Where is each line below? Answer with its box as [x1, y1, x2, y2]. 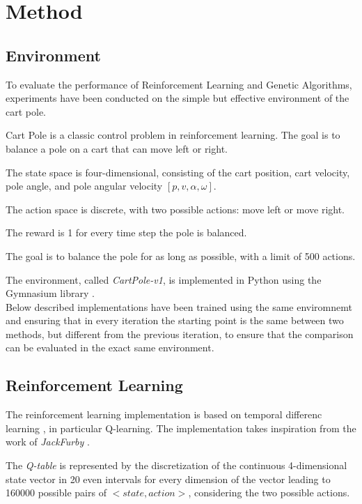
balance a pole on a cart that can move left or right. [6, 141, 228, 155]
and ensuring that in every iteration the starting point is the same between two [6, 313, 344, 328]
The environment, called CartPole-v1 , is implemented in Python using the [6, 272, 322, 287]
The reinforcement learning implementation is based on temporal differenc [6, 407, 322, 422]
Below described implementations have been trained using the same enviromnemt [6, 299, 352, 314]
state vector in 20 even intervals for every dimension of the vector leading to [6, 471, 331, 486]
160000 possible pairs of [6, 485, 107, 500]
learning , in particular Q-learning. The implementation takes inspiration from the [6, 420, 356, 435]
